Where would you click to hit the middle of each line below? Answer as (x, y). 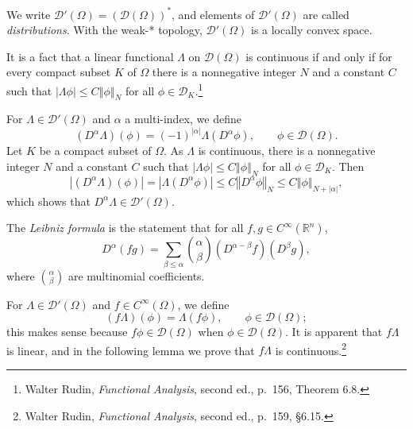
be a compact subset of (95, 151)
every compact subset (59, 72)
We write (29, 14)
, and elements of (213, 14)
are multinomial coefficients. (136, 275)
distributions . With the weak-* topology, (104, 30)
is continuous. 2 (311, 349)
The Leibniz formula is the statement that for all (125, 228)
